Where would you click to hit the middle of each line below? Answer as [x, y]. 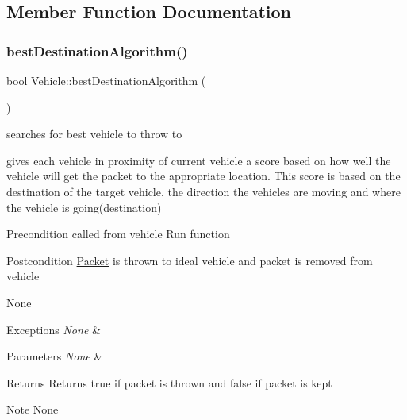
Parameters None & [55, 356]
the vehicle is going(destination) [84, 207]
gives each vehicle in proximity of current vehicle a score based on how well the [199, 160]
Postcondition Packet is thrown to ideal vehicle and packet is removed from [190, 260]
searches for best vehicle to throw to [94, 134]
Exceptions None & [54, 329]
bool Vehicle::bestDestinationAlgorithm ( [106, 80]
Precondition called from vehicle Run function [118, 234]
